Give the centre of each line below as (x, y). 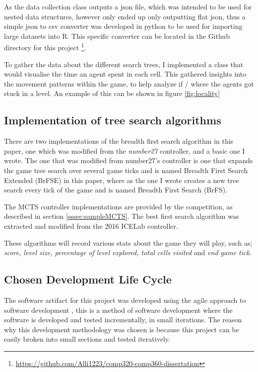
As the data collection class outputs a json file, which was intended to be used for (128, 6)
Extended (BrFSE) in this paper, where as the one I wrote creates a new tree (122, 180)
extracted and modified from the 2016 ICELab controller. (91, 226)
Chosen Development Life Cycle (88, 279)
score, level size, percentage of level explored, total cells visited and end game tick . (128, 252)
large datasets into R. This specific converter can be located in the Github (117, 36)
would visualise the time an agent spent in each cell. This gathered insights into (125, 74)
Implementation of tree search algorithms (113, 120)
